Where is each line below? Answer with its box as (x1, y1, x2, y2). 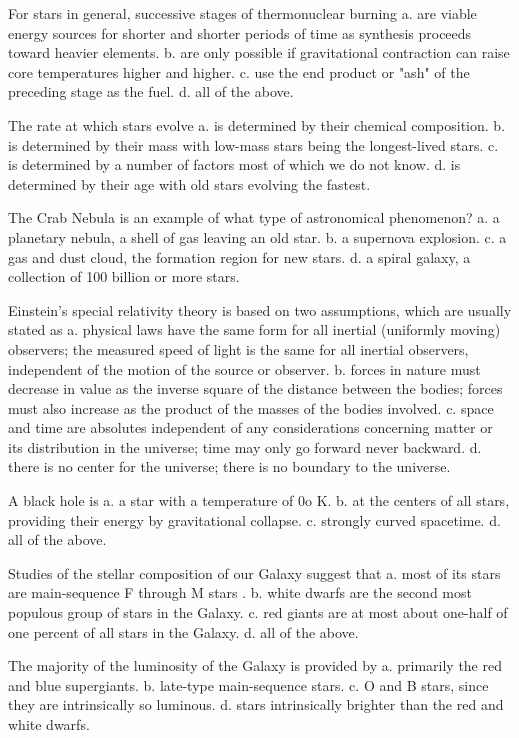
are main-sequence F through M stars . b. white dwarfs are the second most (8, 582, 472, 603)
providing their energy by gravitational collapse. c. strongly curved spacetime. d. (8, 509, 501, 530)
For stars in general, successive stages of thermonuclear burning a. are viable (8, 3, 477, 23)
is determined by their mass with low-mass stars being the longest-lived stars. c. (8, 134, 499, 155)
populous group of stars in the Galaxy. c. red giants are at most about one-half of (8, 602, 508, 623)
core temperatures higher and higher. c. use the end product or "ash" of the (8, 61, 470, 82)
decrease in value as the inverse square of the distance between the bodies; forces (8, 378, 503, 399)
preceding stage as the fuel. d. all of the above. (8, 81, 294, 102)
